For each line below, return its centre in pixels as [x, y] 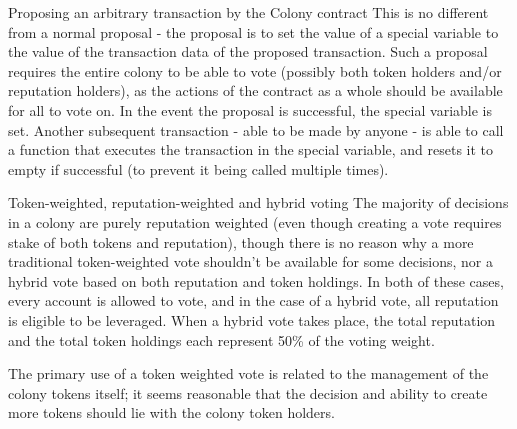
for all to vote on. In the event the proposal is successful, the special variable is [250, 109]
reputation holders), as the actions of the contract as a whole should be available [255, 90]
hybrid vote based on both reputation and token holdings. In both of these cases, [256, 280]
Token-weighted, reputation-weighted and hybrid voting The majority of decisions [258, 202]
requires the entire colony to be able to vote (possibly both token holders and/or [255, 70]
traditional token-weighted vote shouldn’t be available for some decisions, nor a [250, 261]
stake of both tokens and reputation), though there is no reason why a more [241, 241]
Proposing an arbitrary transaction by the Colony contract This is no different [248, 12]
